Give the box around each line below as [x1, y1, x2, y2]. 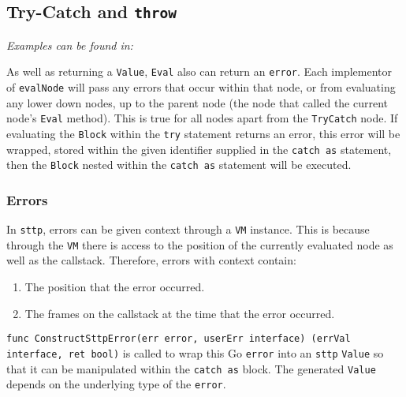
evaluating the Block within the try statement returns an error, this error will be [6, 125, 400, 141]
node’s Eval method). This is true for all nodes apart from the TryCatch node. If [6, 110, 398, 126]
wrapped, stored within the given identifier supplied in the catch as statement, [6, 140, 392, 157]
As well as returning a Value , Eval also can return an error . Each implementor [6, 63, 392, 80]
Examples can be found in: [6, 36, 133, 53]
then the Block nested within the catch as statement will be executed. [6, 156, 352, 173]
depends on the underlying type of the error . [6, 376, 226, 392]
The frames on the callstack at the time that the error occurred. [24, 305, 335, 321]
